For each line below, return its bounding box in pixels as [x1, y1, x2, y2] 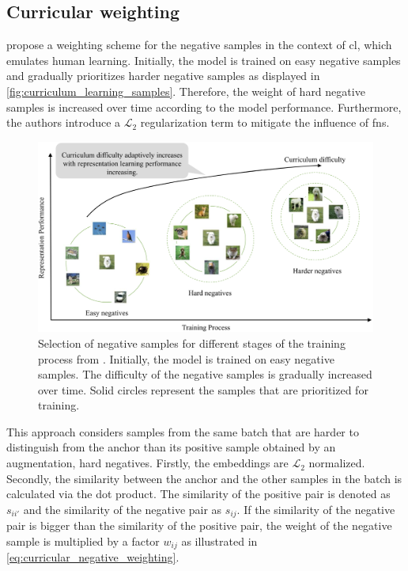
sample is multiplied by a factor [6, 532, 160, 549]
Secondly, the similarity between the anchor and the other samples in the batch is [6, 470, 402, 486]
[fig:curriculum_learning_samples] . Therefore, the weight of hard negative [6, 82, 365, 99]
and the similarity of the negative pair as [23, 501, 222, 517]
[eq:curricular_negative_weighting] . [6, 549, 179, 565]
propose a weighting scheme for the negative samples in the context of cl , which [6, 36, 392, 53]
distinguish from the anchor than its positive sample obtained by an [6, 439, 336, 455]
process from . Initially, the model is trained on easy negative [38, 350, 334, 367]
